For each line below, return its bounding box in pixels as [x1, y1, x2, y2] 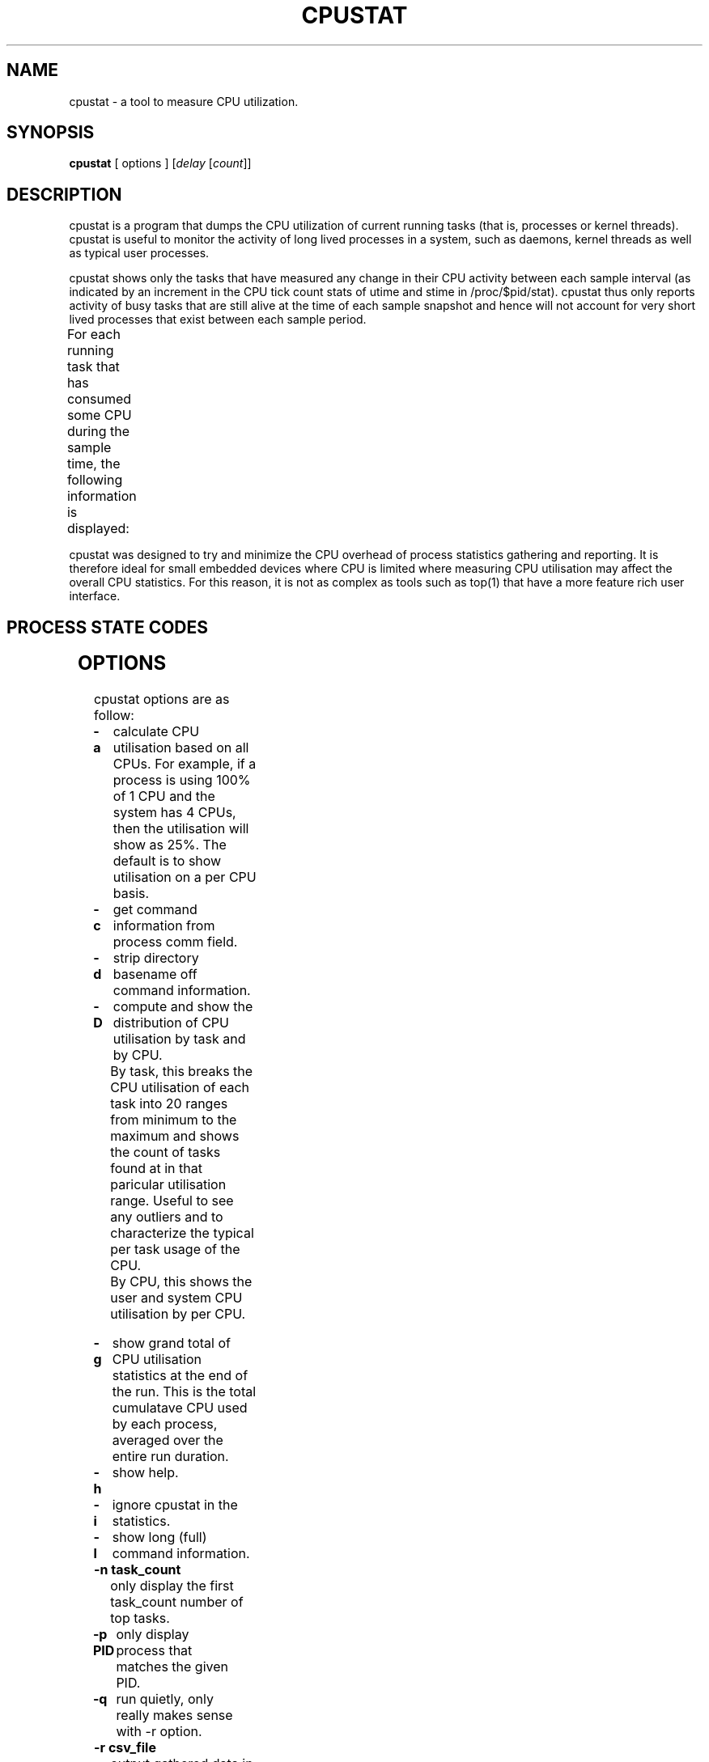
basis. [113, 885, 150, 902]
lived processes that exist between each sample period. [69, 312, 367, 327]
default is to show [113, 853, 222, 870]
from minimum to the [110, 1112, 237, 1129]
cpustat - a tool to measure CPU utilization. [69, 94, 299, 108]
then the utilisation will [113, 820, 249, 837]
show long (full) [112, 1529, 207, 1546]
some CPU [66, 407, 132, 424]
